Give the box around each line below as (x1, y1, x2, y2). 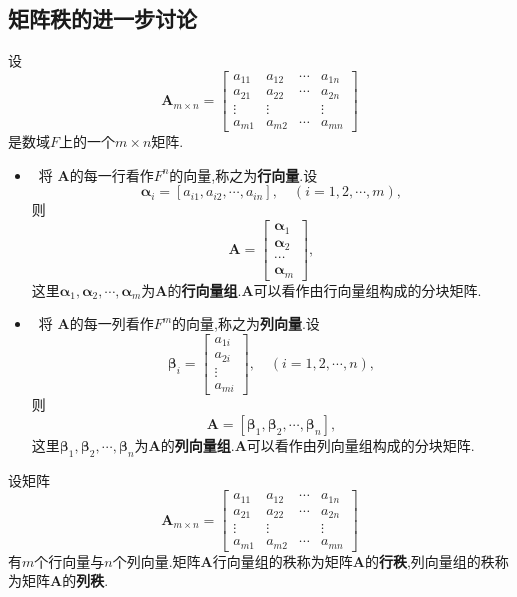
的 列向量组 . (160, 434, 235, 455)
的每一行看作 (69, 164, 154, 185)
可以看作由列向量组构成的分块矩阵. (246, 434, 475, 455)
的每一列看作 (69, 313, 154, 334)
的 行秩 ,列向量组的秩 (364, 550, 495, 571)
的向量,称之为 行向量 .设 (169, 164, 318, 185)
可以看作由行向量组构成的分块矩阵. (253, 279, 482, 300)
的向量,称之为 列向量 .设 (172, 313, 320, 334)
